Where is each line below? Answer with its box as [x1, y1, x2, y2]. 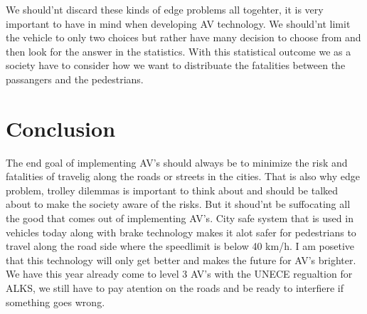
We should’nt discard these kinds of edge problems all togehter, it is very [6, 2, 324, 16]
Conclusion [6, 113, 116, 142]
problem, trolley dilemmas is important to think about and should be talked [6, 182, 339, 197]
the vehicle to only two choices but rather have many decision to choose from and [6, 30, 361, 45]
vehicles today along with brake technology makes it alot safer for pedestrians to [6, 224, 356, 239]
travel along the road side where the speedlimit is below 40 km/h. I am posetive [6, 239, 354, 253]
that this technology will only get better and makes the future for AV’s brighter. [6, 252, 356, 267]
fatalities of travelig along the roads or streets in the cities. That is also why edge [6, 169, 361, 184]
